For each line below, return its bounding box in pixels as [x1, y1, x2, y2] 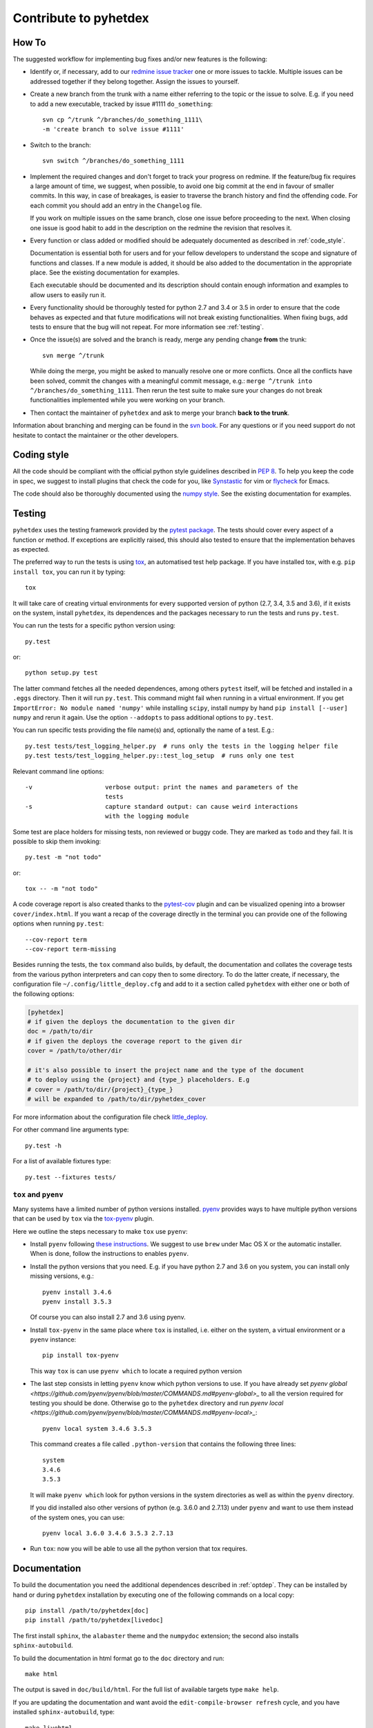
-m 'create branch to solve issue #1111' [42, 125, 184, 133]
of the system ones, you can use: [30, 1513, 125, 1521]
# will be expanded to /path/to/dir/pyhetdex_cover [27, 1096, 207, 1103]
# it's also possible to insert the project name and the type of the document [27, 1066, 305, 1074]
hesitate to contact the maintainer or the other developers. [12, 431, 179, 439]
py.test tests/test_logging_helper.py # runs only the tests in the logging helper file [25, 742, 338, 750]
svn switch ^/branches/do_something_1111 [42, 157, 184, 165]
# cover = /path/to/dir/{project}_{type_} [27, 1085, 173, 1093]
